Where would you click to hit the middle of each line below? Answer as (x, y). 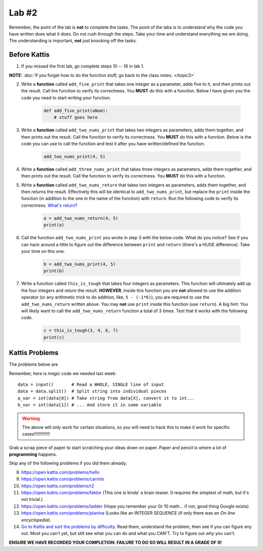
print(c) (54, 337)
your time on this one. (43, 251)
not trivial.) (32, 499)
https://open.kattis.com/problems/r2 (58, 486)
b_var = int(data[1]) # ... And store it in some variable (90, 405)
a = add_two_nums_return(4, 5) (81, 218)
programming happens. (33, 454)
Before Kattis (29, 55)
